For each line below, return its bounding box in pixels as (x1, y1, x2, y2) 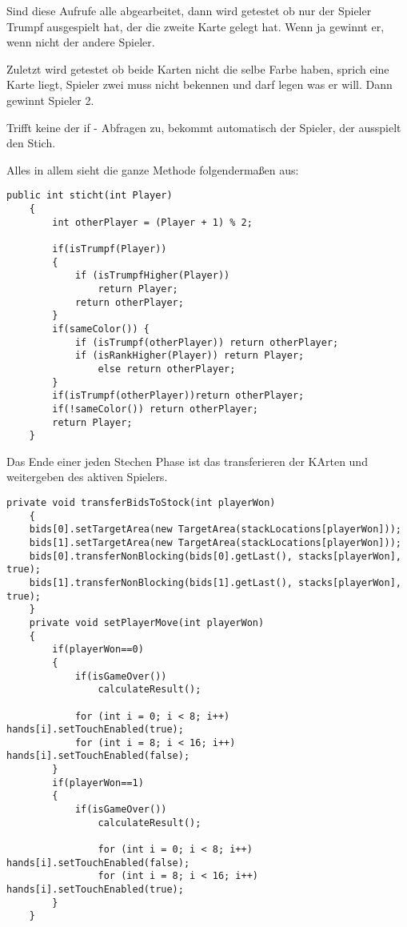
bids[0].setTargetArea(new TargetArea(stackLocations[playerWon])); (29, 524, 401, 536)
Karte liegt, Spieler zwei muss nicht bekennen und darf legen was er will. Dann (6, 76, 393, 93)
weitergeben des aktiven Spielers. (6, 468, 168, 485)
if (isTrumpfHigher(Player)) (74, 270, 230, 282)
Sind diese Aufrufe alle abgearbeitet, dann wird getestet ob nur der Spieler (6, 2, 372, 18)
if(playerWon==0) (52, 644, 144, 656)
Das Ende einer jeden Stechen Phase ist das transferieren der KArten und (6, 452, 368, 469)
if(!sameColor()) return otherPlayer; (52, 403, 258, 415)
